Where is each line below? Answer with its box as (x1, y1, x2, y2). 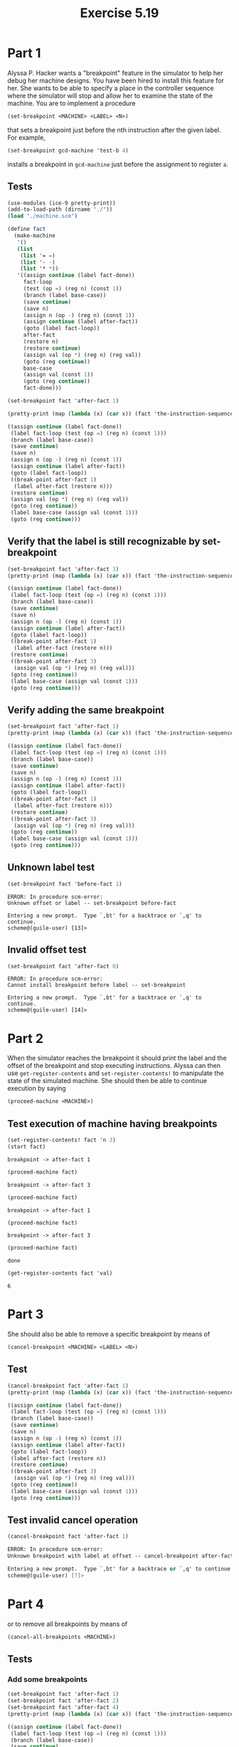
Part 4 (7, 1596, 44, 1612)
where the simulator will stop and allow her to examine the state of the (7, 91, 213, 100)
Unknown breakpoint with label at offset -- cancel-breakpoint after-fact (7, 1552, 234, 1560)
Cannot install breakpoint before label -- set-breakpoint (7, 982, 186, 989)
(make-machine (14, 232, 55, 239)
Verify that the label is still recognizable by (7, 536, 201, 548)
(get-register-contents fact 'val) (7, 1270, 113, 1277)
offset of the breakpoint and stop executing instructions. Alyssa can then (7, 1062, 221, 1070)
